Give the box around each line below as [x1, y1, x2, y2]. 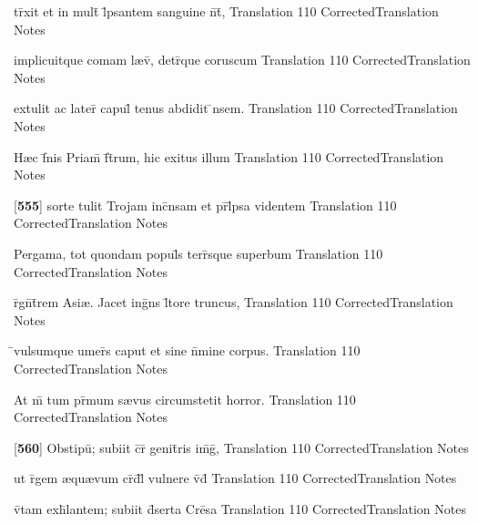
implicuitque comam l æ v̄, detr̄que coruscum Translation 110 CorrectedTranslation [14, 50, 471, 69]
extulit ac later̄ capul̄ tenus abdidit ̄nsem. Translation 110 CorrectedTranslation [14, 98, 458, 118]
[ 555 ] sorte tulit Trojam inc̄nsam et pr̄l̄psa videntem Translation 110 [14, 195, 397, 214]
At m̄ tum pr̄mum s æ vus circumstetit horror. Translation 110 [14, 389, 356, 408]
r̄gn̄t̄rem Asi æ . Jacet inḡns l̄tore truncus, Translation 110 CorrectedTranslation [14, 293, 453, 312]
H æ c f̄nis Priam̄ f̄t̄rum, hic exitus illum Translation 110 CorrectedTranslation [14, 147, 444, 166]
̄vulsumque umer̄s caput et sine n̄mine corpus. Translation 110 [14, 341, 361, 360]
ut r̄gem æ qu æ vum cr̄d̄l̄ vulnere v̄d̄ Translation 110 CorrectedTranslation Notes [14, 468, 457, 488]
